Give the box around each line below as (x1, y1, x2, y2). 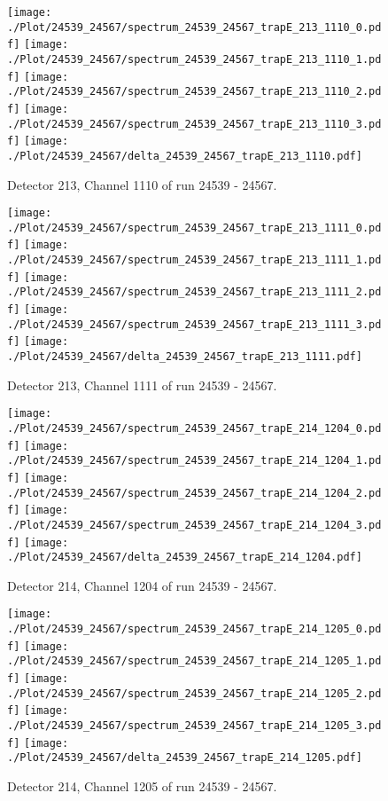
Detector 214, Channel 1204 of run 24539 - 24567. (7, 576, 277, 594)
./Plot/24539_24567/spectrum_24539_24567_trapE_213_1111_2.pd (7, 286, 382, 299)
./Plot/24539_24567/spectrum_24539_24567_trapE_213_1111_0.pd (7, 221, 382, 234)
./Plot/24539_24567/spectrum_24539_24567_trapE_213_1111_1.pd (7, 254, 382, 267)
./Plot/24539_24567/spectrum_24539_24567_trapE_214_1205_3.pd (7, 719, 382, 733)
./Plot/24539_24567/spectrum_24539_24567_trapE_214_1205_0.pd (7, 623, 382, 636)
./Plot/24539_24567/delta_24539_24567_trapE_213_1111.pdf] (7, 350, 362, 364)
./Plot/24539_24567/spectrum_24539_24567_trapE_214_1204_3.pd (7, 518, 382, 531)
